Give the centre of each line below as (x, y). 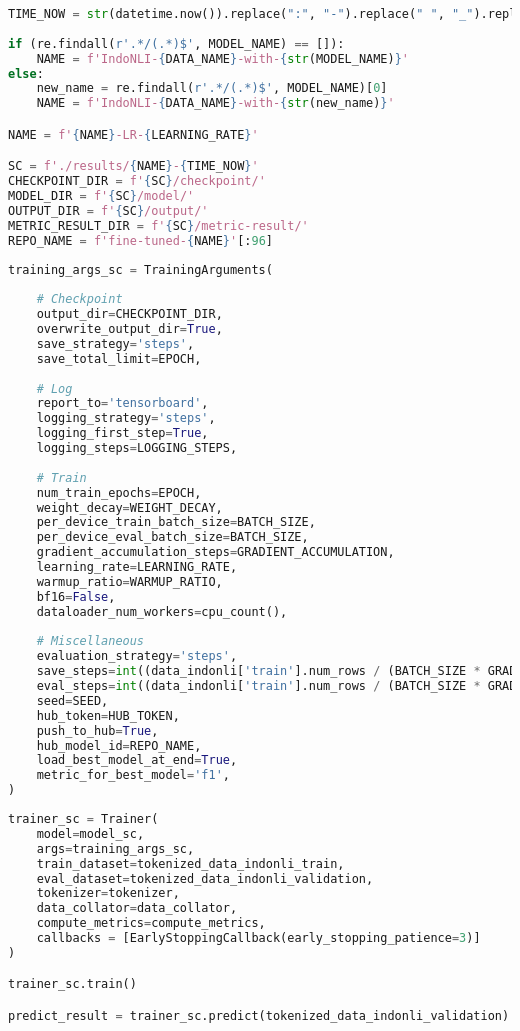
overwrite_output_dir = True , (129, 329)
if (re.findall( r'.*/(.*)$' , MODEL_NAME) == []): (176, 43)
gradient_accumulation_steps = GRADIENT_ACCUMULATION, (215, 552)
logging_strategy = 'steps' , (126, 418)
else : (26, 73)
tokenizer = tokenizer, (108, 893)
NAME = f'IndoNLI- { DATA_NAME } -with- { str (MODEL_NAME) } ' (223, 58)
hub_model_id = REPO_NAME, (119, 745)
